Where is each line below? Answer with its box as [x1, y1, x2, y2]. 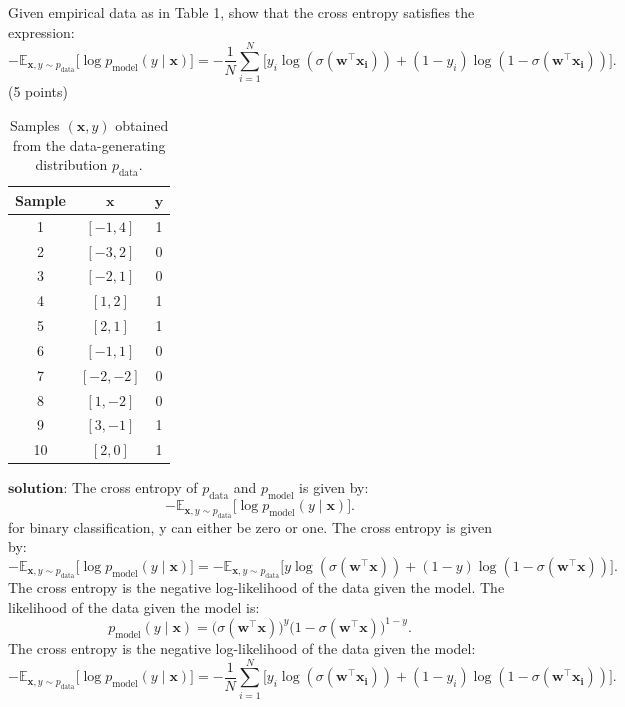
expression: [8, 21, 75, 42]
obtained [115, 114, 169, 135]
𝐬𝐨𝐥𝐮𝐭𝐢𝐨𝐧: [8, 482, 68, 497]
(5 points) [8, 81, 68, 102]
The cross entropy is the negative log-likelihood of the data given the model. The [8, 577, 505, 598]
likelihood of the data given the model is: [8, 596, 260, 617]
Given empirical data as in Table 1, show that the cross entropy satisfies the [8, 2, 475, 22]
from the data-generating [12, 134, 166, 155]
